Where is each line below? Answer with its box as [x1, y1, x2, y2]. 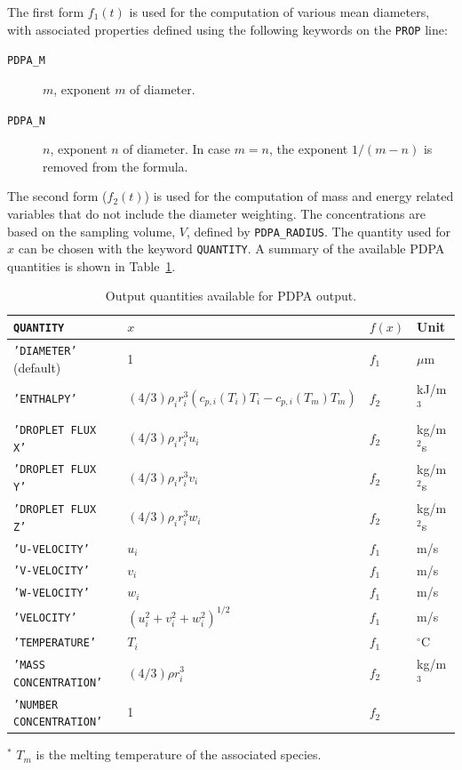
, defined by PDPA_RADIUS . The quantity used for [187, 221, 451, 240]
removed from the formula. [43, 156, 188, 175]
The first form [7, 3, 84, 20]
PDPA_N [7, 114, 45, 127]
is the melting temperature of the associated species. [36, 745, 322, 764]
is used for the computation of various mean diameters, [129, 3, 430, 20]
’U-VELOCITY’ [13, 542, 90, 556]
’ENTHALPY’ [13, 393, 77, 406]
